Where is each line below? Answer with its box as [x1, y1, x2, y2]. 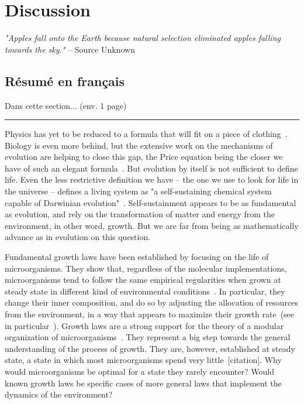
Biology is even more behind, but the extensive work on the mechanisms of [5, 139, 273, 151]
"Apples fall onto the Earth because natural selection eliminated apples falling [5, 32, 281, 44]
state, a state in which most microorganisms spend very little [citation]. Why [5, 354, 282, 366]
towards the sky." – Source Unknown [5, 43, 135, 55]
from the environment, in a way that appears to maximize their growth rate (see [5, 308, 295, 320]
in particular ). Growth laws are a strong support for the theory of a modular [5, 319, 284, 331]
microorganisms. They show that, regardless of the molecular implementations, [5, 262, 287, 274]
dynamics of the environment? [5, 388, 113, 400]
